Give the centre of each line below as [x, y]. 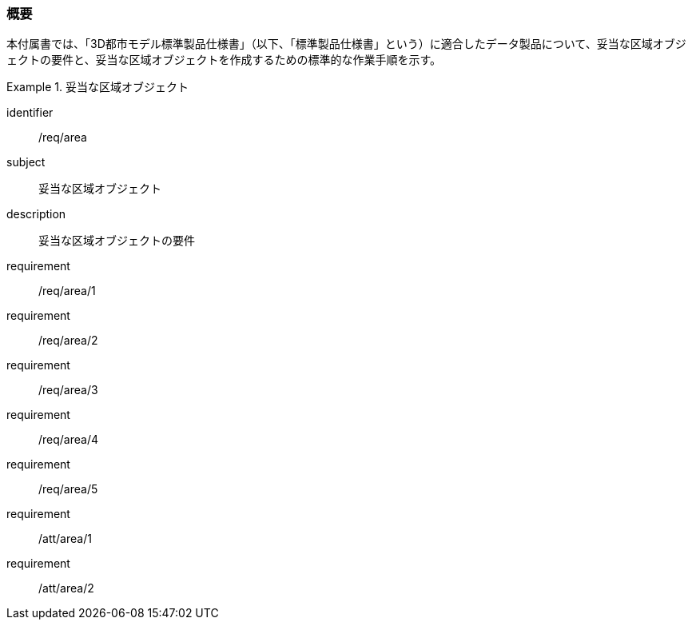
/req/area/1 [67, 291]
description [36, 214]
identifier [30, 113]
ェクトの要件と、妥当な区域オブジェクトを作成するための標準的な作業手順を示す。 [224, 60]
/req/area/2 [68, 341]
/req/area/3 [68, 390]
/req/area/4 [69, 440]
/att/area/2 [66, 588]
